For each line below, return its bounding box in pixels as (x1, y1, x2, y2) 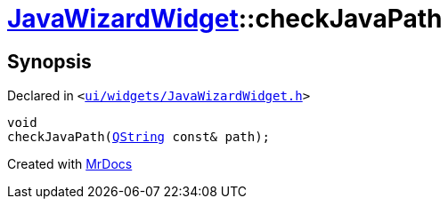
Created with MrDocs (7, 156, 133, 172)
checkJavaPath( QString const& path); (7, 130, 271, 145)
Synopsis (7, 50, 92, 73)
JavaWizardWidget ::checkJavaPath (7, 4, 443, 34)
